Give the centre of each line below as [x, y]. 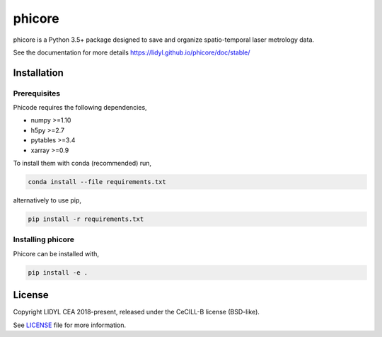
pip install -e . [58, 272]
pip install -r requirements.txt [86, 219]
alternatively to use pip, [47, 200]
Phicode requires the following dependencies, [80, 108]
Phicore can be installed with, [56, 253]
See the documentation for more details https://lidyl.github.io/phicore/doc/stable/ [132, 52]
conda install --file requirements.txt [97, 182]
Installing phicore [44, 239]
